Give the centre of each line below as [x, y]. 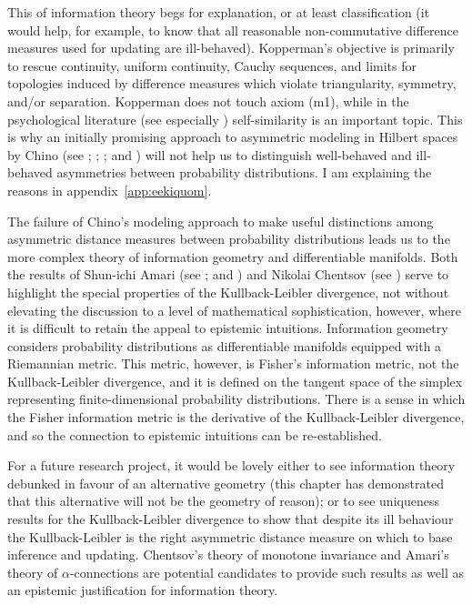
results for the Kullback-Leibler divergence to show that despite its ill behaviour [231, 519]
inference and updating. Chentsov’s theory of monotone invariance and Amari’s [228, 555]
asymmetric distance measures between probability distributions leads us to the [229, 239]
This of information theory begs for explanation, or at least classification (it [219, 12]
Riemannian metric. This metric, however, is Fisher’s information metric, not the [233, 363]
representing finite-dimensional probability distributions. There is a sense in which [236, 399]
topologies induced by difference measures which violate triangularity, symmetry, [232, 83]
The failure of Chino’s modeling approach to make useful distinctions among [221, 221]
